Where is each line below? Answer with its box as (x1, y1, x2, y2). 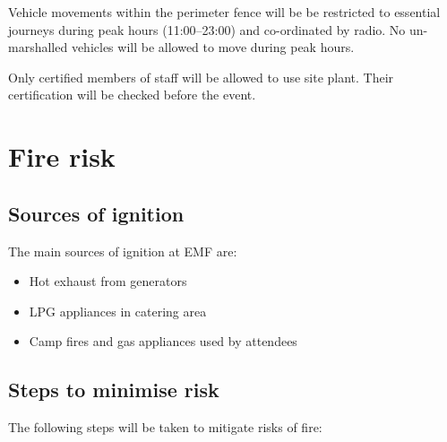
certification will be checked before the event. (8, 85, 256, 104)
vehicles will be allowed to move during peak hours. (71, 38, 355, 56)
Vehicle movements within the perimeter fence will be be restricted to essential (8, 3, 441, 21)
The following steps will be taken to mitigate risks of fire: (8, 418, 322, 437)
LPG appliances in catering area (29, 301, 207, 320)
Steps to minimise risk (8, 376, 219, 403)
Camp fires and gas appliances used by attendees (29, 332, 297, 351)
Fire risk (8, 138, 116, 175)
